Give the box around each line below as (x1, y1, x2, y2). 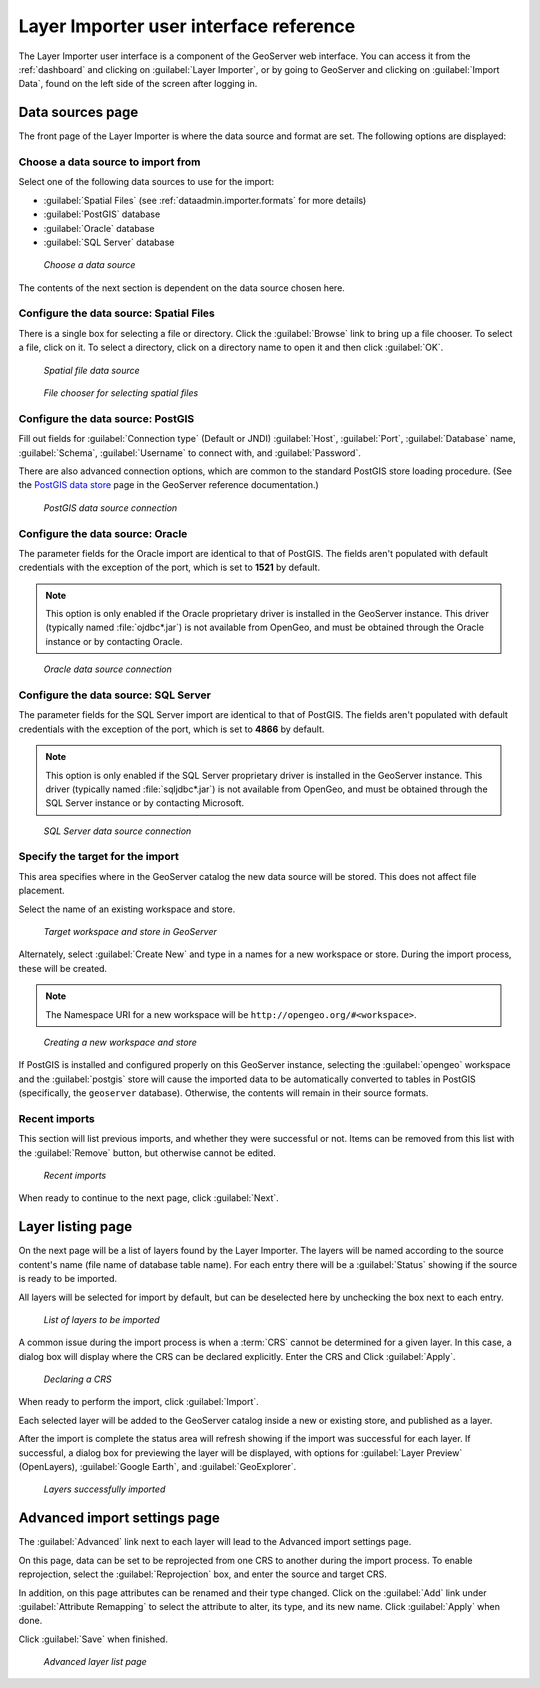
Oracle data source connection (43, 663, 172, 675)
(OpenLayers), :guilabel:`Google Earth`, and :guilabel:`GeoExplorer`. (18, 1461, 297, 1473)
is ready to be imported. (18, 1273, 118, 1285)
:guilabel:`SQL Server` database (43, 236, 175, 248)
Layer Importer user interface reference (18, 15, 356, 37)
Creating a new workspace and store (43, 1036, 197, 1048)
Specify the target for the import (18, 850, 179, 864)
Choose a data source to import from (18, 155, 201, 169)
